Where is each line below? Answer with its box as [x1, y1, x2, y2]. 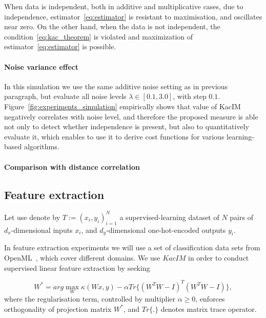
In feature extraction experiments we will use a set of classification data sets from [4, 242, 260, 253]
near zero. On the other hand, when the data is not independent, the [4, 21, 220, 32]
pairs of [230, 211, 253, 222]
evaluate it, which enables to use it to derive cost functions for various [4, 131, 224, 142]
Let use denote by [4, 211, 60, 222]
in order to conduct [188, 252, 249, 263]
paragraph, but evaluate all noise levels [4, 91, 127, 102]
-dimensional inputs [11, 224, 73, 235]
